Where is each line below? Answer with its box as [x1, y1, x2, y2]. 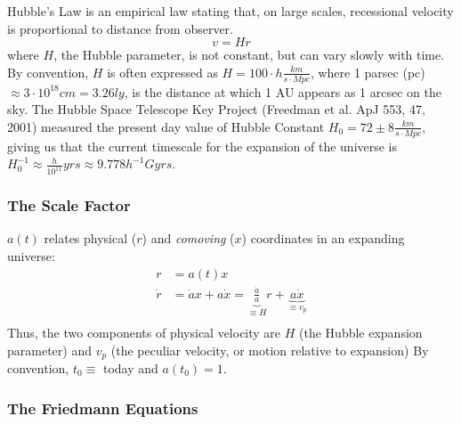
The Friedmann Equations [7, 396, 198, 419]
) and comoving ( [142, 229, 235, 248]
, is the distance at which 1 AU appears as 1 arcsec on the [124, 82, 441, 101]
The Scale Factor [7, 194, 131, 216]
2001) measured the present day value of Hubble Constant [7, 117, 325, 135]
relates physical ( [44, 229, 137, 248]
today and [102, 358, 158, 377]
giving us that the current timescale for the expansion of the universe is [7, 136, 398, 155]
